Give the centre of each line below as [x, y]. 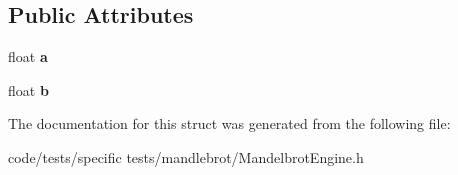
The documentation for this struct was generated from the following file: [229, 123]
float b [28, 89]
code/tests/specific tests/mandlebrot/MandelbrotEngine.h [186, 156]
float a [28, 56]
